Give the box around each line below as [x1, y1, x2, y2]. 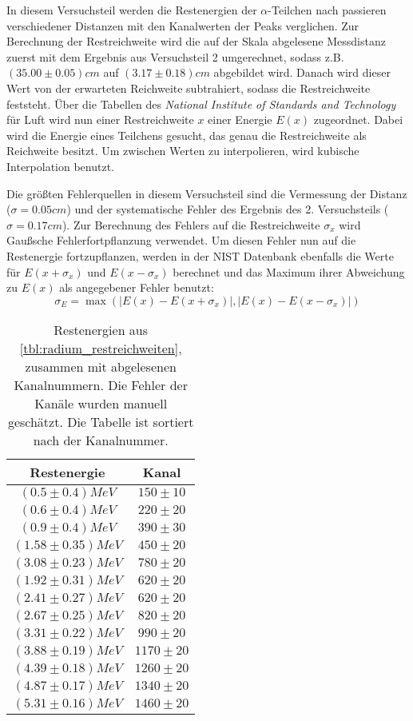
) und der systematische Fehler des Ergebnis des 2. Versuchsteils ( [66, 201, 389, 217]
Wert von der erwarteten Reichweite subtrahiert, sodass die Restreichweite [6, 79, 371, 96]
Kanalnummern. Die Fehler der [14, 375, 188, 394]
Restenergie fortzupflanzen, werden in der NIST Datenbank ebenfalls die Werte [6, 247, 394, 264]
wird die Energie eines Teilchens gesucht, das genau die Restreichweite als [6, 126, 367, 143]
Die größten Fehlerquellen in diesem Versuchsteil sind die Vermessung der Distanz [6, 185, 407, 201]
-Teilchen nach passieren [268, 2, 387, 18]
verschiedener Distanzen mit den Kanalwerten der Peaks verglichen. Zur [6, 17, 359, 34]
